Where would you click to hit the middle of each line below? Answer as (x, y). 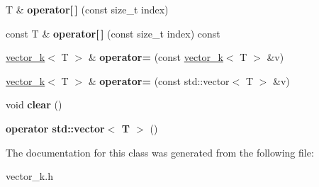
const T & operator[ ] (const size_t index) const (113, 33)
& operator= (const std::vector (159, 80)
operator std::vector (55, 128)
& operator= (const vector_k (156, 57)
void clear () (34, 104)
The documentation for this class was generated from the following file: (160, 152)
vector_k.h (29, 176)
